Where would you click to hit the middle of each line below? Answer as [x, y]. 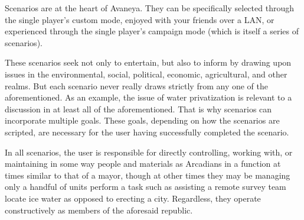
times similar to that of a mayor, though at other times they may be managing [148, 175]
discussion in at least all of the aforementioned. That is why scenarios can [138, 109]
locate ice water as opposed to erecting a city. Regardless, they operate [133, 198]
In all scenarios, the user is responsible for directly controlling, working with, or [149, 152]
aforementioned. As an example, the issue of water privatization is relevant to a [148, 97]
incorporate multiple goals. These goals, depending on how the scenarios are [142, 120]
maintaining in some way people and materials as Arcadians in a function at [143, 164]
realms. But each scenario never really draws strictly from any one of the [137, 85]
